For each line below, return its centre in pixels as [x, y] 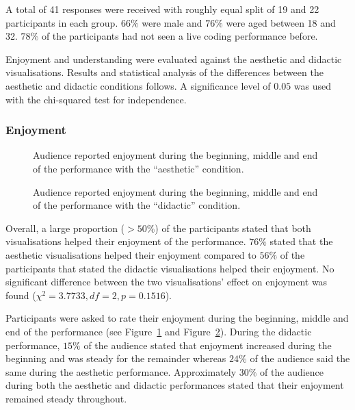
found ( [21, 295]
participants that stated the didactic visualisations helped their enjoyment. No [170, 268]
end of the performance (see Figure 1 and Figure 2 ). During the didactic [159, 331]
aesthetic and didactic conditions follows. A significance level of [138, 85]
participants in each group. [62, 22]
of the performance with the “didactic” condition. [137, 205]
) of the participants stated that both [233, 228]
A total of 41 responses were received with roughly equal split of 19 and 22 [162, 9]
